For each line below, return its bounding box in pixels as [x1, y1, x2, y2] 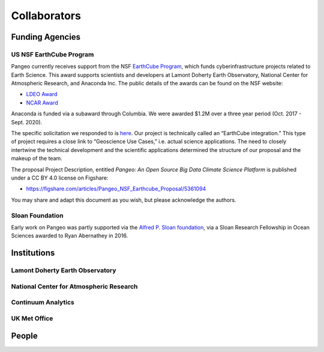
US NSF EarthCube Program [11, 50, 94, 58]
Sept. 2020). [11, 118, 43, 126]
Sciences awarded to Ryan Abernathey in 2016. [11, 232, 128, 240]
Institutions [11, 248, 55, 258]
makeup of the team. [11, 155, 62, 162]
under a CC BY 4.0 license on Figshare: [11, 174, 109, 181]
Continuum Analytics [11, 298, 74, 306]
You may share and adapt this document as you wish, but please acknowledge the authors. [11, 196, 236, 204]
